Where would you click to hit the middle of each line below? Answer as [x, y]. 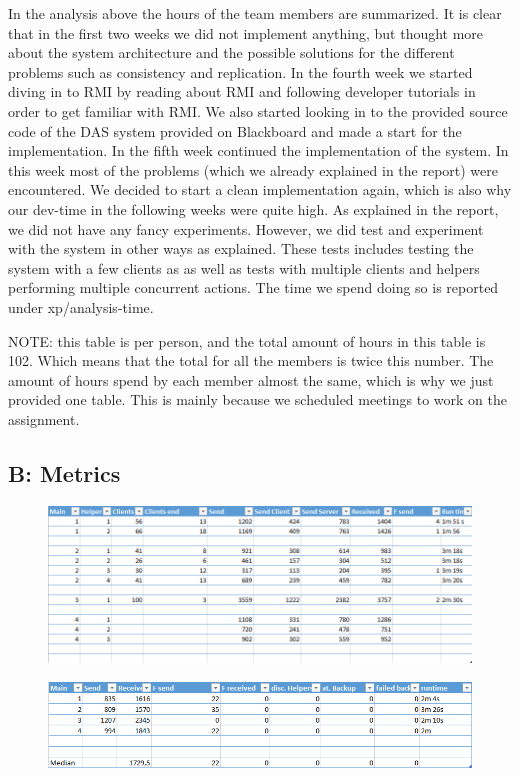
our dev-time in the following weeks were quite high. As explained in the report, [253, 208]
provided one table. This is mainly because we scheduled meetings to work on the [257, 399]
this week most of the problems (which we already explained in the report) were [253, 169]
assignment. [44, 418]
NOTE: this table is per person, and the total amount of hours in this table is [247, 340]
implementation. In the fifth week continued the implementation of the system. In [258, 150]
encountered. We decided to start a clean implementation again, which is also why [260, 189]
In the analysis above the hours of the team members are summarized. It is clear [255, 13]
